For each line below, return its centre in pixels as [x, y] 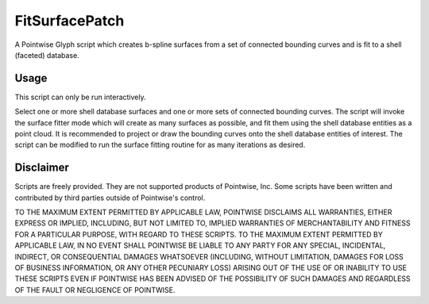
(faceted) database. [47, 55]
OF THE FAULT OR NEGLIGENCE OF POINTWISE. [95, 290]
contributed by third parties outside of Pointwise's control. [110, 198]
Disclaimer [42, 168]
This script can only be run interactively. [80, 97]
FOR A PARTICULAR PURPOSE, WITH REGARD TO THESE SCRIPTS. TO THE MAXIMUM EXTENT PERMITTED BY [199, 234]
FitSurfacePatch [70, 21]
